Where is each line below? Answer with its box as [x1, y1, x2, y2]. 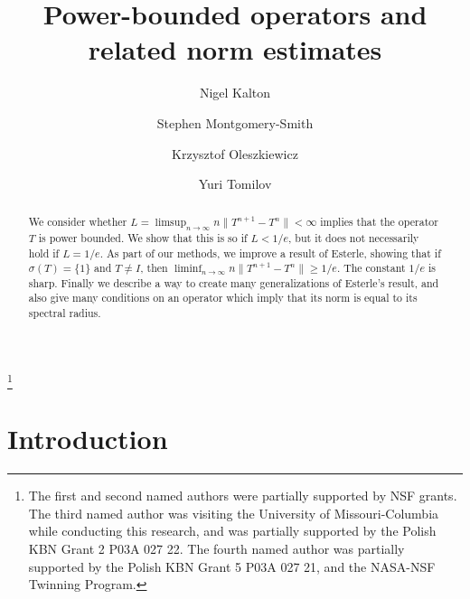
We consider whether [28, 214, 127, 229]
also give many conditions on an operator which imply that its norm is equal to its [28, 290, 418, 305]
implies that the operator [320, 214, 438, 229]
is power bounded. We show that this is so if [38, 229, 248, 245]
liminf [174, 263, 202, 275]
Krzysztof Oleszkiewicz [172, 144, 298, 163]
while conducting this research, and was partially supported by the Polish [28, 521, 437, 540]
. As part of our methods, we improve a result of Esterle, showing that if [99, 245, 441, 260]
